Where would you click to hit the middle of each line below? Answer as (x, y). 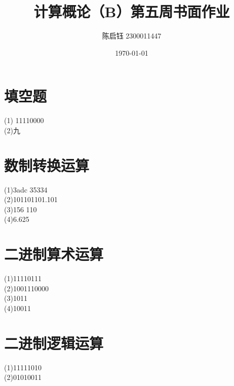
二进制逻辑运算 (54, 343)
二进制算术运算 (54, 254)
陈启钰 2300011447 (132, 36)
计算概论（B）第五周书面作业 (132, 11)
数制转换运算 (47, 165)
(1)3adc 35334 (26, 189)
